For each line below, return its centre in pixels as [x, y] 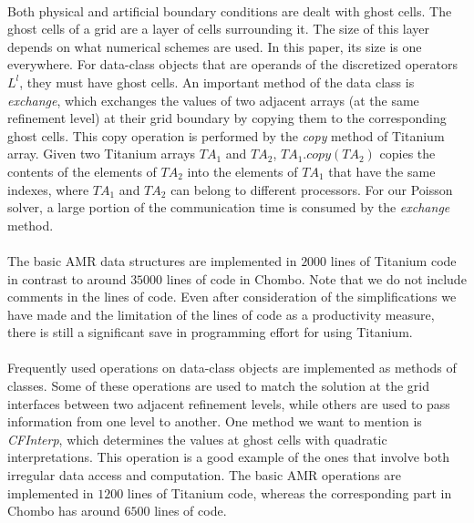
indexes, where [48, 189]
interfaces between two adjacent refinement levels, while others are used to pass [229, 403]
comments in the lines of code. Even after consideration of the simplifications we [232, 297]
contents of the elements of [82, 171]
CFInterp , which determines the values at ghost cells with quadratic [197, 439]
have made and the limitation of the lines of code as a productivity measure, [221, 314]
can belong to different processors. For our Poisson [312, 189]
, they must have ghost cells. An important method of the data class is [217, 82]
